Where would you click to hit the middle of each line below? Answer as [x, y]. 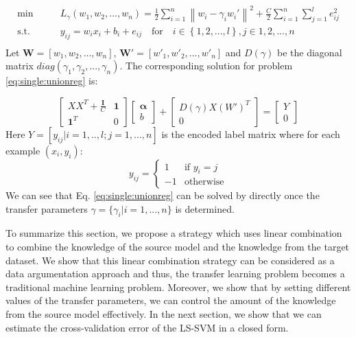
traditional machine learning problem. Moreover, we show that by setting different [178, 287]
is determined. [205, 208]
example [23, 150]
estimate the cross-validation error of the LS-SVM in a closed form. [147, 327]
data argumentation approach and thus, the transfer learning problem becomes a [175, 274]
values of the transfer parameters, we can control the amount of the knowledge [171, 300]
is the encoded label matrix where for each [251, 133]
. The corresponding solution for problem [206, 66]
